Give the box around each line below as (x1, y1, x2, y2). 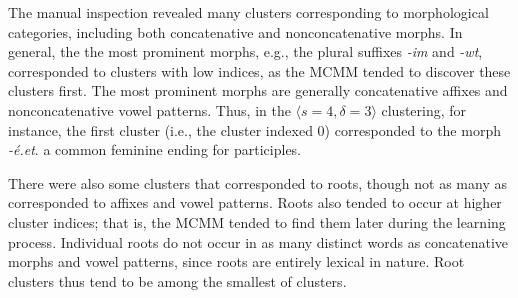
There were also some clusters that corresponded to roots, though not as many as (8, 172, 507, 193)
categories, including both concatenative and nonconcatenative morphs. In (8, 21, 463, 42)
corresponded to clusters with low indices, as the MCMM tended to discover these (8, 60, 511, 81)
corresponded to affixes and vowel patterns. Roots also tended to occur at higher (8, 192, 502, 213)
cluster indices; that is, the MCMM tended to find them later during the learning (8, 211, 506, 232)
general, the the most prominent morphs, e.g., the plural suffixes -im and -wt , (8, 41, 483, 62)
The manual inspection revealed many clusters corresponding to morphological (8, 2, 489, 22)
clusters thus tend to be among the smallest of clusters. (8, 270, 347, 291)
